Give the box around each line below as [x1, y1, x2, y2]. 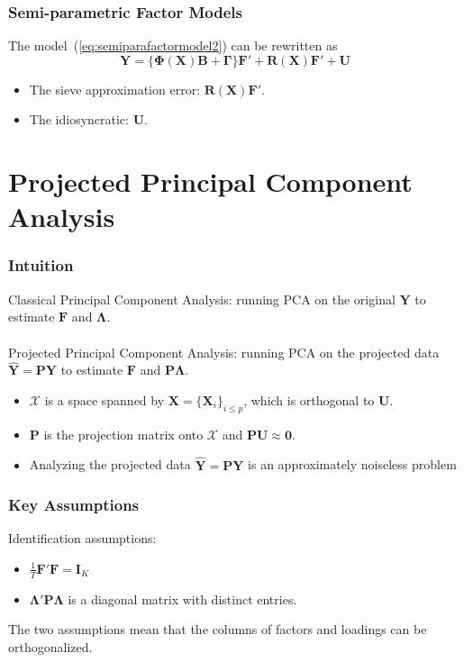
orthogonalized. [8, 638, 93, 656]
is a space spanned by [44, 390, 165, 409]
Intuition [8, 254, 74, 277]
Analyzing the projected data [29, 455, 191, 474]
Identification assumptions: [8, 529, 157, 548]
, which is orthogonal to [243, 390, 375, 409]
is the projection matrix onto [43, 424, 204, 443]
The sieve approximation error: [29, 79, 201, 98]
